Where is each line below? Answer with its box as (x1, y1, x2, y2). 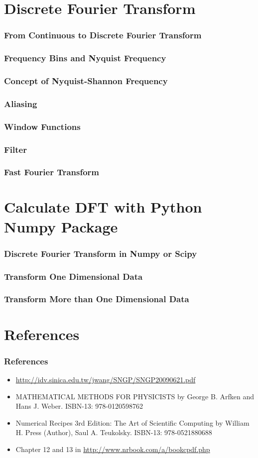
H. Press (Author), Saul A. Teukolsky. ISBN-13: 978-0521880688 (15, 427, 212, 438)
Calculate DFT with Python (4, 197, 202, 217)
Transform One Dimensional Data (4, 270, 143, 282)
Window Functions (4, 120, 81, 132)
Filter (4, 143, 27, 155)
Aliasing (4, 97, 37, 110)
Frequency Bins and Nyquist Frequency (4, 52, 166, 64)
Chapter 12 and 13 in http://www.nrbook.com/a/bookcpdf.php (15, 444, 210, 454)
